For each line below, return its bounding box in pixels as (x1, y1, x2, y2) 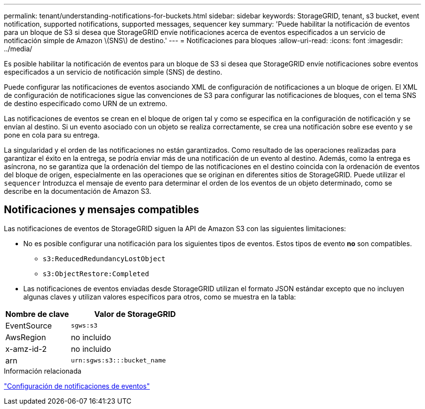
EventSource (5, 320, 52, 330)
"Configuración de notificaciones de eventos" (4, 381, 150, 390)
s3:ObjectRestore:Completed (43, 269, 149, 278)
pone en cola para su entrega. (4, 131, 100, 139)
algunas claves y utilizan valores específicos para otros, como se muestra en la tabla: (23, 292, 296, 301)
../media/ (4, 45, 33, 53)
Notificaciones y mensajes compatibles (4, 204, 199, 216)
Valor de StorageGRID (94, 309, 176, 319)
